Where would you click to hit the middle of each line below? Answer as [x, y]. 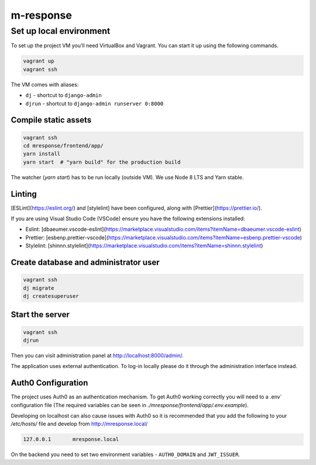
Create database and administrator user [85, 262]
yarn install [42, 154]
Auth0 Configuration [49, 383]
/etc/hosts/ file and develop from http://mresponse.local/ [79, 424]
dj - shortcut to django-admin [63, 95]
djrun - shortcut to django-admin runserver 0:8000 [95, 103]
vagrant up [39, 61]
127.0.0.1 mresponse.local [71, 439]
